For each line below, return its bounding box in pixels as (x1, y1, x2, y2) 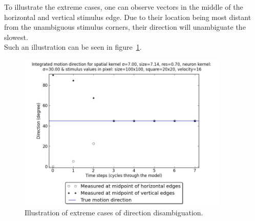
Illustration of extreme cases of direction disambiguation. (25, 207, 203, 218)
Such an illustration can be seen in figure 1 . (4, 42, 142, 52)
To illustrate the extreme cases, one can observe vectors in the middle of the (4, 2, 243, 12)
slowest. (4, 31, 28, 42)
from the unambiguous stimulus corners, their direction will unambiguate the (4, 22, 246, 32)
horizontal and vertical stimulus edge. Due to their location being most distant (4, 11, 251, 22)
